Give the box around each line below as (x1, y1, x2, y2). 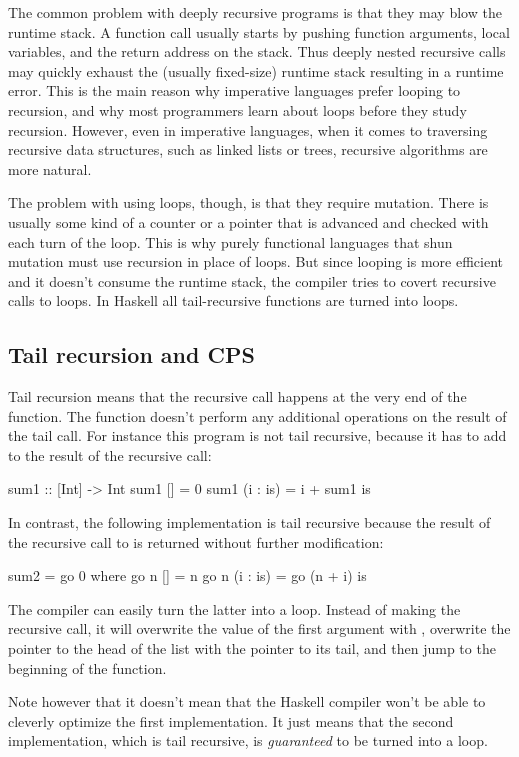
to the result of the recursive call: (8, 444, 212, 465)
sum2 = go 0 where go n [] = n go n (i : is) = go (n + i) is (8, 565, 367, 586)
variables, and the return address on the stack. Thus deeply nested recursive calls (8, 41, 506, 62)
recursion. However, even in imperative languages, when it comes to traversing (8, 119, 488, 140)
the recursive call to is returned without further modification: (8, 531, 384, 552)
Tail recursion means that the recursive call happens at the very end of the (8, 386, 467, 407)
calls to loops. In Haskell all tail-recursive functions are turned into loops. (8, 290, 459, 311)
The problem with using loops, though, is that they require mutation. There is (8, 192, 489, 213)
